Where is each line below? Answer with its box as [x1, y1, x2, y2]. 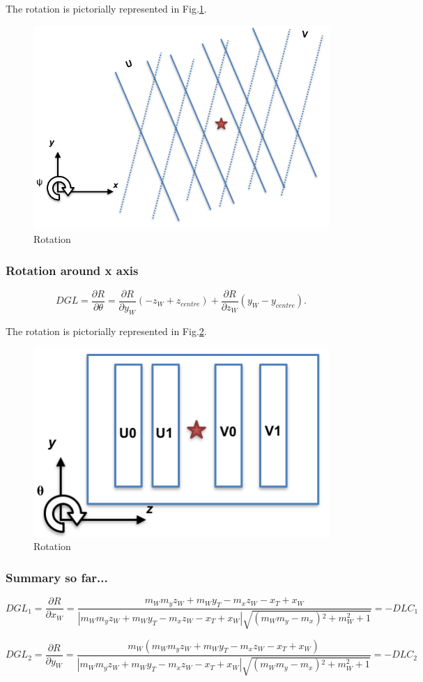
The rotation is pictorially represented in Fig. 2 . [6, 323, 207, 338]
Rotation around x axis [6, 261, 139, 279]
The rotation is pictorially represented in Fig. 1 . [6, 1, 207, 15]
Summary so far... [6, 568, 108, 586]
